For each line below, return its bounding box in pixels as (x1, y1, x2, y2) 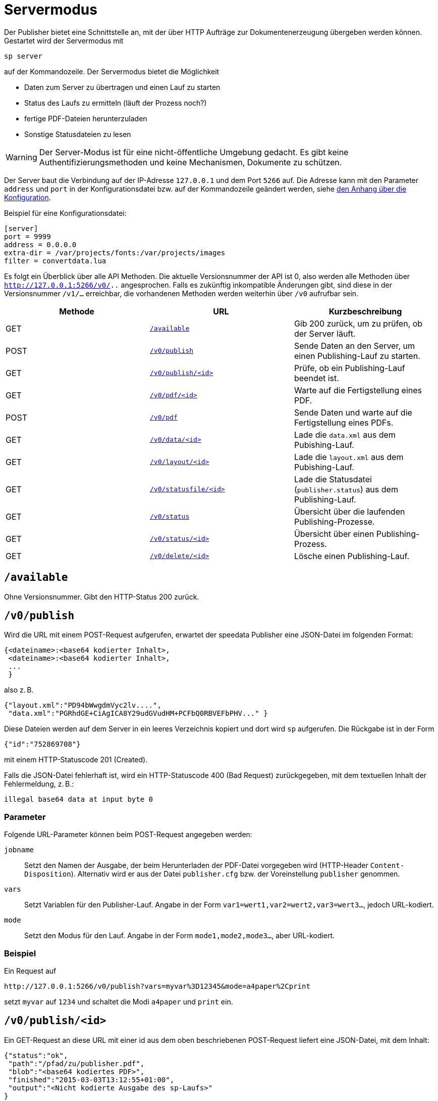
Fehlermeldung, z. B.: (4, 779, 74, 789)
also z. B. (4, 685, 34, 695)
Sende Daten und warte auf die (294, 407, 412, 418)
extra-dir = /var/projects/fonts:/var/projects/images (4, 248, 226, 257)
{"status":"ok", (4, 1051, 68, 1060)
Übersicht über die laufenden (294, 506, 405, 517)
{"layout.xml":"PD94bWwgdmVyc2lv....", (4, 701, 161, 710)
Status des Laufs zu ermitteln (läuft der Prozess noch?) (24, 98, 207, 107)
